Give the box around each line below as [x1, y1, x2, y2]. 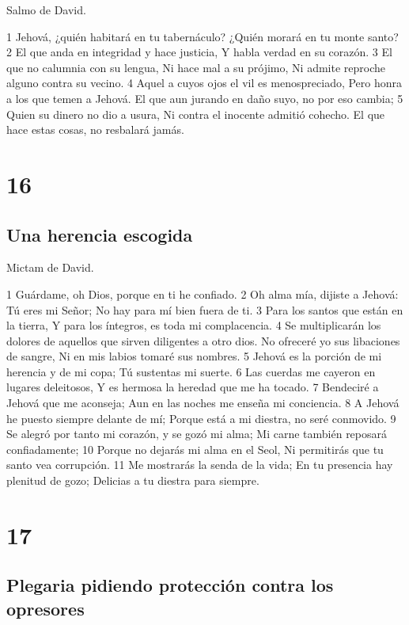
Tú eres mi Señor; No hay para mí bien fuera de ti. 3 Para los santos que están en [6, 301, 403, 318]
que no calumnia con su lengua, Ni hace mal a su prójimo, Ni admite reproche [6, 59, 385, 75]
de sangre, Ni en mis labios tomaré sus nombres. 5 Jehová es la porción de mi [6, 348, 382, 364]
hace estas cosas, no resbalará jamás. [6, 121, 184, 138]
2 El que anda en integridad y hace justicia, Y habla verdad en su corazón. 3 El [6, 44, 392, 60]
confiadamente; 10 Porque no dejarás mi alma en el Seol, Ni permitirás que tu [6, 440, 384, 457]
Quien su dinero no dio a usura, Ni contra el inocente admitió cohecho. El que [6, 105, 385, 122]
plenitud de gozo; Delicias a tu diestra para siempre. [6, 472, 259, 489]
